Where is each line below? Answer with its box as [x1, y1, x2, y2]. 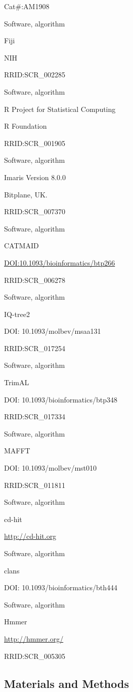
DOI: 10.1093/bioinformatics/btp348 [4, 394, 117, 405]
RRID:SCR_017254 [4, 342, 65, 353]
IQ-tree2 [4, 308, 30, 319]
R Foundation [4, 121, 47, 131]
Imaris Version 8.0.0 [4, 171, 66, 182]
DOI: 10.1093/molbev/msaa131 [4, 326, 101, 336]
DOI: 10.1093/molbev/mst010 [4, 463, 97, 473]
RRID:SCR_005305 [4, 650, 65, 661]
